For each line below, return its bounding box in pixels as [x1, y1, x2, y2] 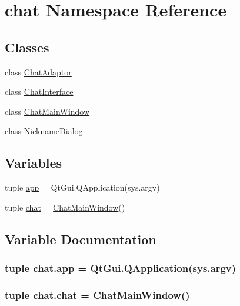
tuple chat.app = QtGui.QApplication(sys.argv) [5, 261, 236, 275]
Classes [5, 38, 49, 56]
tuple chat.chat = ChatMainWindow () [5, 287, 190, 302]
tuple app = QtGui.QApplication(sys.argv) [5, 181, 160, 194]
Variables [5, 154, 62, 172]
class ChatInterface [5, 85, 74, 98]
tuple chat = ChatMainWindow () [5, 201, 125, 213]
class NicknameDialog [5, 125, 83, 137]
